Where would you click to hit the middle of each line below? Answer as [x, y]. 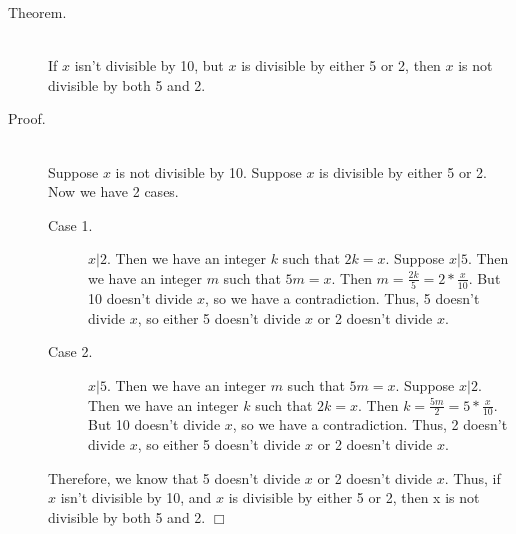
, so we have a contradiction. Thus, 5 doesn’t [342, 298]
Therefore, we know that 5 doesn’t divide [174, 477]
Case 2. [70, 351]
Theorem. [37, 12]
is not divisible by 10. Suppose [208, 171]
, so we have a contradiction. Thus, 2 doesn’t [370, 424]
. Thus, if [472, 477]
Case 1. [70, 224]
